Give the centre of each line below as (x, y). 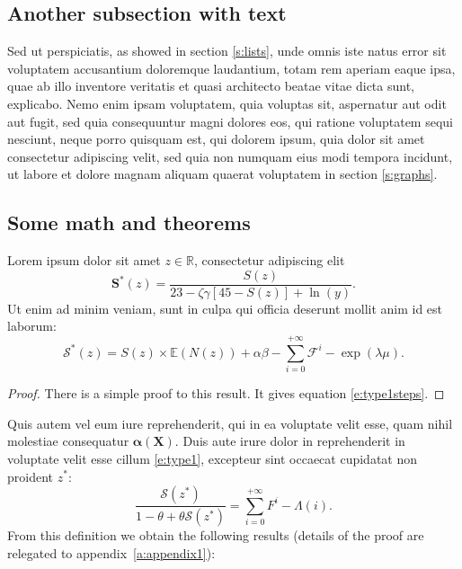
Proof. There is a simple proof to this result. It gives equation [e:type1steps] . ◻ (226, 393)
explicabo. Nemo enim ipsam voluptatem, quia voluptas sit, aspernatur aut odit (227, 103)
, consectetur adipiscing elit (269, 260)
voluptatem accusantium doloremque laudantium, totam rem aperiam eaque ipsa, (231, 68)
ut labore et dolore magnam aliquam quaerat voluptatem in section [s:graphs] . (222, 174)
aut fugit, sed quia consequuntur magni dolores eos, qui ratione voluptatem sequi (230, 121)
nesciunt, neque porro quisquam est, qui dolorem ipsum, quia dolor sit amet (216, 139)
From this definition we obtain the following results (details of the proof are (216, 534)
